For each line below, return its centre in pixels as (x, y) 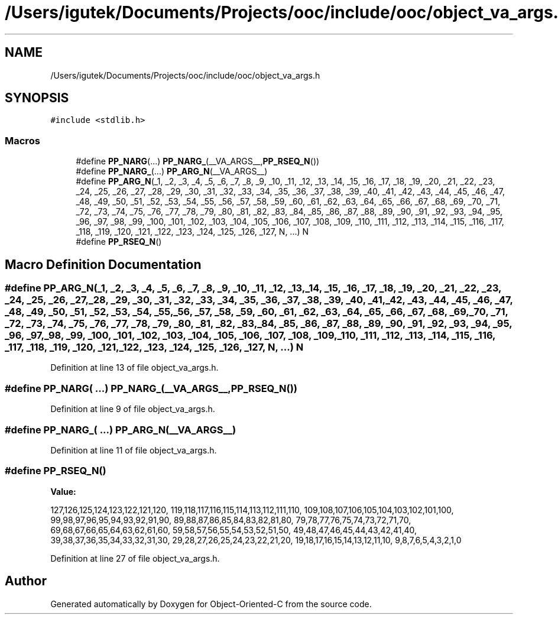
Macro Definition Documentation (103, 264)
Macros (22, 140)
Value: (63, 491)
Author (26, 581)
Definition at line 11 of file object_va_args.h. (134, 450)
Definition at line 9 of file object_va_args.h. (133, 409)
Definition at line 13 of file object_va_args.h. (134, 368)
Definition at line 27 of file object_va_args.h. (135, 558)
